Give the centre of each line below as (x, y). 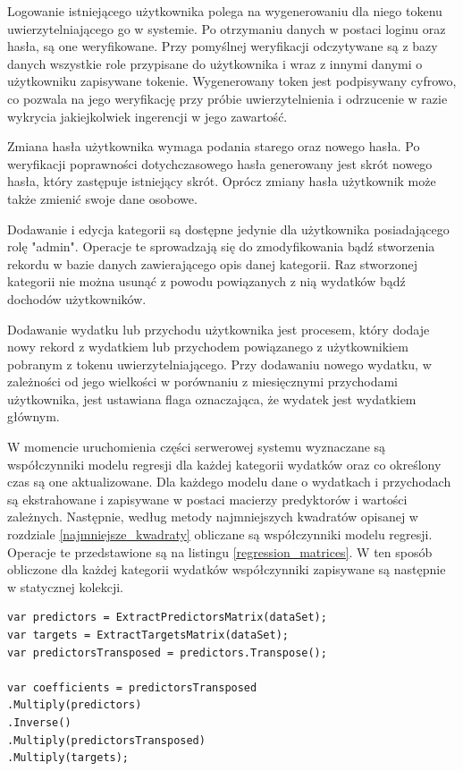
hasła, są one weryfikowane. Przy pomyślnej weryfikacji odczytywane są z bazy (223, 46)
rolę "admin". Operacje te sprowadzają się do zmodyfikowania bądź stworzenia (221, 246)
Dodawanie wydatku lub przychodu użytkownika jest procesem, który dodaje (219, 329)
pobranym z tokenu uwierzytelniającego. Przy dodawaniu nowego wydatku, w (219, 364)
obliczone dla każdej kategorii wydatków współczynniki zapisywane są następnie (227, 569)
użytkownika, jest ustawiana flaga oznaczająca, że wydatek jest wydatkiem (212, 398)
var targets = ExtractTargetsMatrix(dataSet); (148, 635)
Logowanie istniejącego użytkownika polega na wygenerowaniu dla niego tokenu (225, 11)
